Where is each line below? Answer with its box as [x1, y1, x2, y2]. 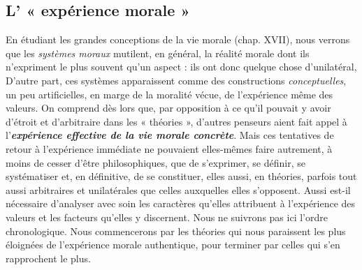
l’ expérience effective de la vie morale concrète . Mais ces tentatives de [6, 128, 334, 142]
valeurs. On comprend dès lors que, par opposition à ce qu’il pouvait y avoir [6, 100, 331, 115]
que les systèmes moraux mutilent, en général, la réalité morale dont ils [6, 45, 310, 60]
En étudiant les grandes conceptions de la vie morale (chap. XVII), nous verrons [6, 32, 350, 47]
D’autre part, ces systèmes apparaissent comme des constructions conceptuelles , [6, 73, 347, 87]
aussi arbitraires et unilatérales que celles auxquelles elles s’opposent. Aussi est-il [6, 182, 351, 197]
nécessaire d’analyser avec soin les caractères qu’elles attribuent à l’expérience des [6, 196, 356, 211]
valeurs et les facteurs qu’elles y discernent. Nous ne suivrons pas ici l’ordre [6, 209, 328, 224]
